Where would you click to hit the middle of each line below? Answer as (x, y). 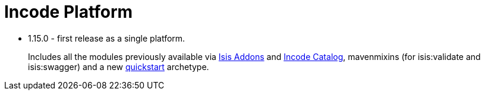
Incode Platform (69, 12)
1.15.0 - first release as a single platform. (107, 38)
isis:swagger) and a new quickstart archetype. (119, 66)
